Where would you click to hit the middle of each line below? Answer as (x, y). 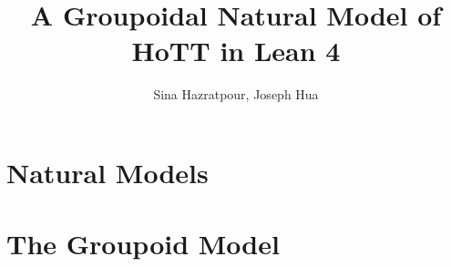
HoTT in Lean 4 (236, 51)
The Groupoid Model (143, 244)
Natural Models (108, 172)
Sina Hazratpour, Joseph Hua (236, 94)
